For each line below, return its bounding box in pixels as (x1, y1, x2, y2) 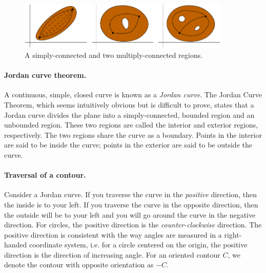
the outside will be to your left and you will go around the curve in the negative (4, 209, 256, 220)
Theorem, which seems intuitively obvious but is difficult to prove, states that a (4, 99, 254, 110)
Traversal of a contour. (4, 170, 86, 180)
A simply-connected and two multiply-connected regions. (25, 49, 203, 60)
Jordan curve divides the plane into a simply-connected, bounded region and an (4, 109, 255, 120)
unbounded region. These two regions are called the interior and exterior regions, (4, 119, 258, 130)
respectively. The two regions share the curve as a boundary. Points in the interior (4, 129, 262, 140)
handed (4, 239, 27, 250)
